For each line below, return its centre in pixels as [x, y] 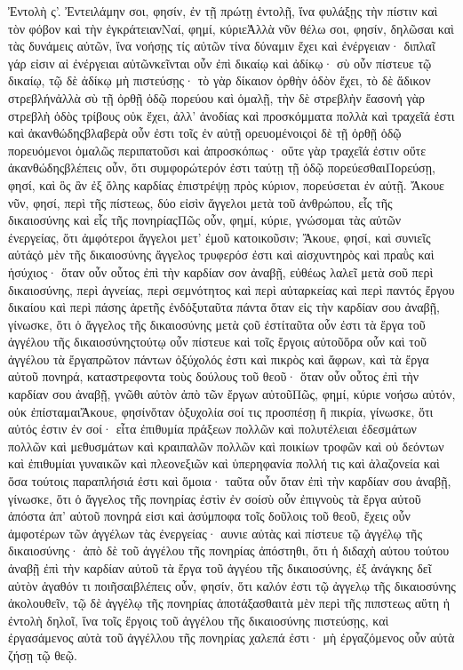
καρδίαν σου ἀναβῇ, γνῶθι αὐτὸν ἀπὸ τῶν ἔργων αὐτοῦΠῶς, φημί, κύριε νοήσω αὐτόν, [232, 394]
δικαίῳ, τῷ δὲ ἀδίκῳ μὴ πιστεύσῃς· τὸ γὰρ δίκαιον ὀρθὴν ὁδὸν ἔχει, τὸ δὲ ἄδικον [220, 80]
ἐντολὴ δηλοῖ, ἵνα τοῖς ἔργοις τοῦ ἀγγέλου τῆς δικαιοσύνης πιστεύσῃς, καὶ [199, 620]
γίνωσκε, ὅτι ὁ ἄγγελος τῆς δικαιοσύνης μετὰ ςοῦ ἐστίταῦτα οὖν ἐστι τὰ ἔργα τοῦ [217, 324]
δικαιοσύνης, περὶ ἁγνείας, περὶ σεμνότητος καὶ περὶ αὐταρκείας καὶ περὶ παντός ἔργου [231, 289]
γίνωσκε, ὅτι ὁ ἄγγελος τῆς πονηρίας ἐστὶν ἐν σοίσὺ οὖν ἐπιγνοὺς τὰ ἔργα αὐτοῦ [215, 498]
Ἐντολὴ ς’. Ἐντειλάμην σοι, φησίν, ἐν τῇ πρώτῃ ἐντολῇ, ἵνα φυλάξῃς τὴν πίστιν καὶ [223, 11]
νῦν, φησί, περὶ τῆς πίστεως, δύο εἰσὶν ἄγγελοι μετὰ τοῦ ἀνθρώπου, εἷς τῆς [200, 202]
